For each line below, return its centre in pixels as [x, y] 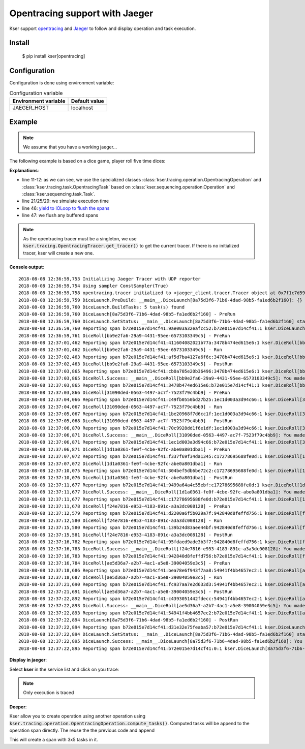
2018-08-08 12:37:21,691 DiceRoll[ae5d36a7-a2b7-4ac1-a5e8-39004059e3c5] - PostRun [126, 591]
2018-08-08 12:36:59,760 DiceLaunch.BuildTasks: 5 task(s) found [102, 307]
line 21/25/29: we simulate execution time [66, 201]
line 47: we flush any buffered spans [60, 215]
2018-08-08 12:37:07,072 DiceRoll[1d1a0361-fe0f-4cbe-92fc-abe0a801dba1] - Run [120, 463]
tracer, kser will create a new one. [58, 253]
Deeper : [18, 707]
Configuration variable [36, 93]
